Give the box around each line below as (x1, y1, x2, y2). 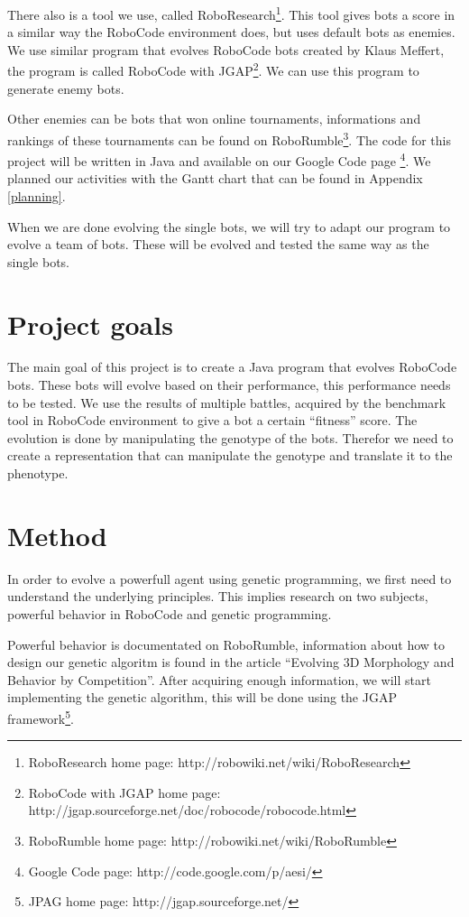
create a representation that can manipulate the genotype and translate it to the (7, 446, 453, 465)
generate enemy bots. (7, 79, 124, 97)
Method (7, 516, 107, 553)
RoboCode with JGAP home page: (28, 783, 221, 801)
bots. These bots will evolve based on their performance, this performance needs (7, 375, 451, 394)
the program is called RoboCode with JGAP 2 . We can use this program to (7, 59, 419, 80)
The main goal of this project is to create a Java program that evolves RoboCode (7, 357, 457, 376)
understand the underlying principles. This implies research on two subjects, (7, 587, 428, 606)
